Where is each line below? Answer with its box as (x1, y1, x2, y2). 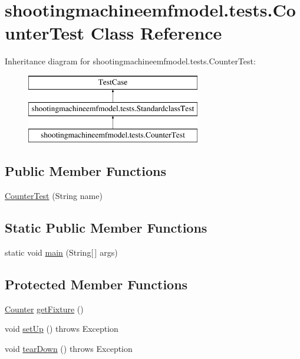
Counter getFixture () (5, 302, 84, 315)
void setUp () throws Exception (5, 322, 118, 335)
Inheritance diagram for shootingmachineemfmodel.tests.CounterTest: (5, 55, 256, 67)
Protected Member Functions (5, 275, 188, 293)
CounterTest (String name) (5, 190, 103, 202)
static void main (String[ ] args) (5, 246, 118, 258)
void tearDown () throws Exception (5, 342, 133, 354)
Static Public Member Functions (5, 218, 207, 237)
